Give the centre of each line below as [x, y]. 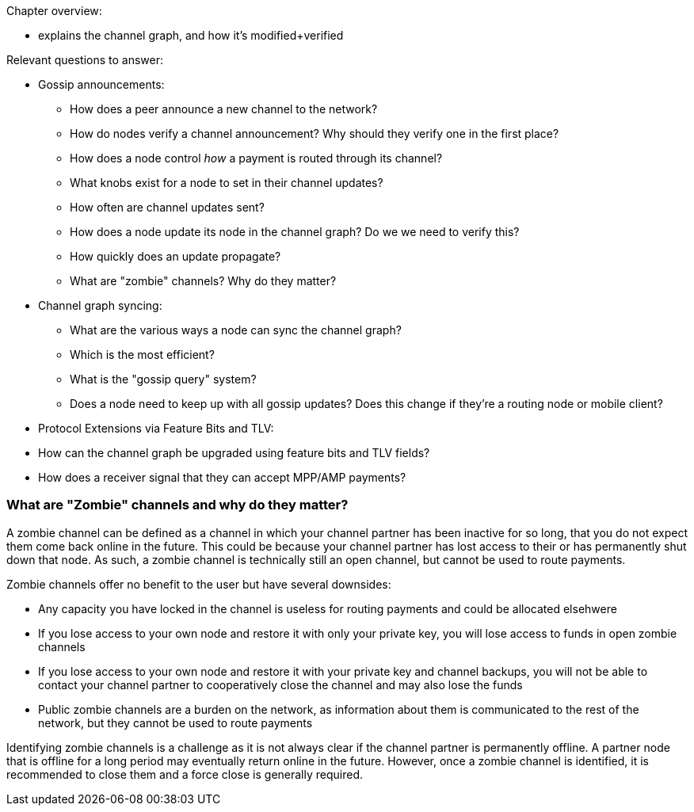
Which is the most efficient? [142, 355]
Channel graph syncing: [100, 305]
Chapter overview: [54, 11]
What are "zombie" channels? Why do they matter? [203, 281]
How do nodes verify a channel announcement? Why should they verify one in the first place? [315, 133]
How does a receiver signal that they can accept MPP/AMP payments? [222, 477]
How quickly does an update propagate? [175, 256]
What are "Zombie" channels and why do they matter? [177, 505]
